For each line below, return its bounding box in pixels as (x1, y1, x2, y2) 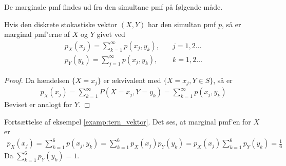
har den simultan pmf (147, 18, 216, 29)
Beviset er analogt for (4, 99, 72, 110)
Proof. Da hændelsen (4, 74, 69, 85)
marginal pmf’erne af (4, 29, 70, 39)
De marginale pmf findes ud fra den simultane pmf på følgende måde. (4, 2, 223, 12)
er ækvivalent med (103, 74, 161, 85)
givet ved (97, 29, 125, 39)
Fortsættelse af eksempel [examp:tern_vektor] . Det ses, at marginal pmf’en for (4, 116, 251, 127)
